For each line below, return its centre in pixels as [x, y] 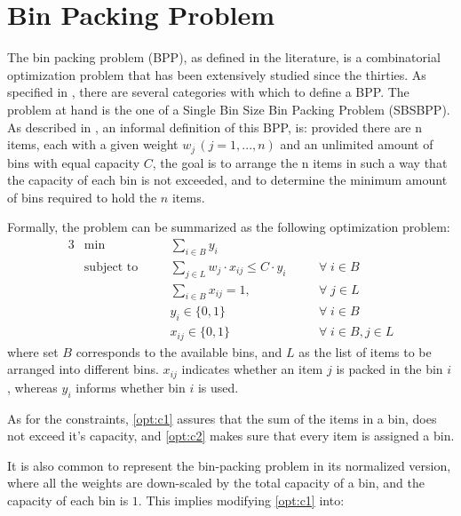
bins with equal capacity [74, 162]
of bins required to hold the [82, 197]
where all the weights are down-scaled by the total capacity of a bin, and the [216, 483]
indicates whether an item [252, 369]
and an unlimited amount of [357, 144]
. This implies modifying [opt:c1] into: [241, 500]
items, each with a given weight [93, 144]
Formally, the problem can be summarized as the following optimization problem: [229, 227]
